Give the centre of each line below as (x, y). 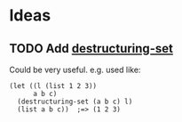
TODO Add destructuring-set (91, 49)
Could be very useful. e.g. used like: (75, 69)
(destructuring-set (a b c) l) (75, 102)
